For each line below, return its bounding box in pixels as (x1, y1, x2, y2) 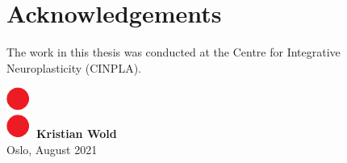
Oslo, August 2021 (6, 140, 98, 157)
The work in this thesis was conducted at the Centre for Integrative (6, 44, 341, 61)
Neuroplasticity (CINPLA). (6, 59, 141, 76)
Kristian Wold (36, 125, 117, 142)
